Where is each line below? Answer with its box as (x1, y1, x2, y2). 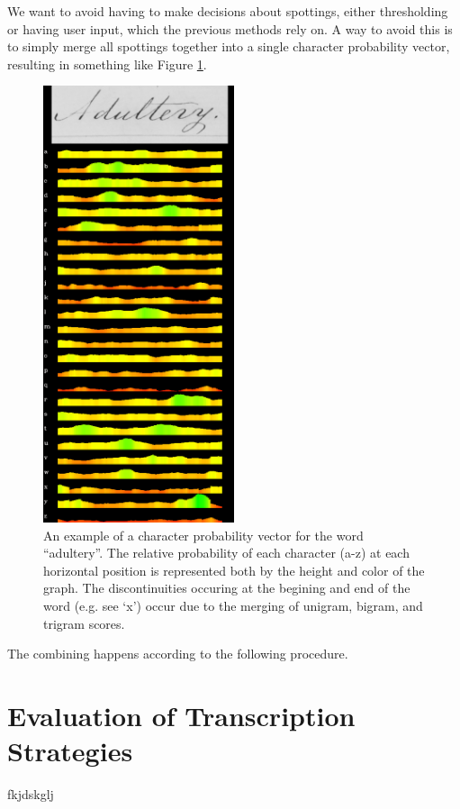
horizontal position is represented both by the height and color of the (43, 560, 425, 579)
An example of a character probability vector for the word (43, 525, 364, 544)
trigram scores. (43, 614, 125, 632)
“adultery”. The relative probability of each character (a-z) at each (43, 543, 410, 562)
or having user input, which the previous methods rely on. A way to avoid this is (7, 19, 453, 38)
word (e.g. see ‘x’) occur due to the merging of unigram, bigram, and (43, 595, 423, 614)
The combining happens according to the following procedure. (7, 644, 348, 663)
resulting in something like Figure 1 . (7, 54, 207, 73)
